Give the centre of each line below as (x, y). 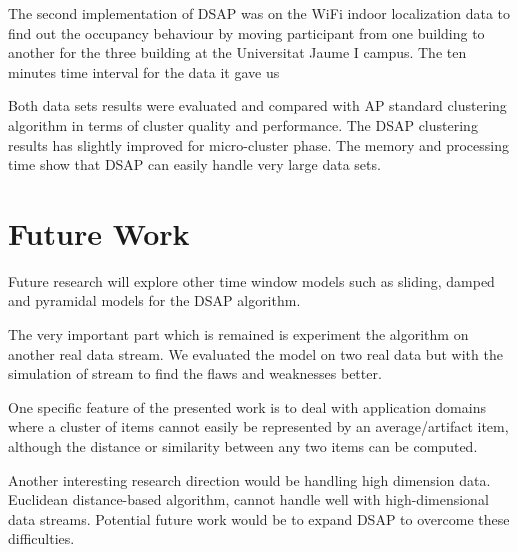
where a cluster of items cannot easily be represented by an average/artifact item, (258, 426)
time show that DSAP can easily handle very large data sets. (194, 164)
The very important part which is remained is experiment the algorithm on (238, 334)
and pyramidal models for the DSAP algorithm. (154, 300)
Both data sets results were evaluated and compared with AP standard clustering (257, 105)
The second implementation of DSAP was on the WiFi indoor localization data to (259, 13)
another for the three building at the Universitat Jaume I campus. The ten (237, 52)
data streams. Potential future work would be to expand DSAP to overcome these (259, 518)
